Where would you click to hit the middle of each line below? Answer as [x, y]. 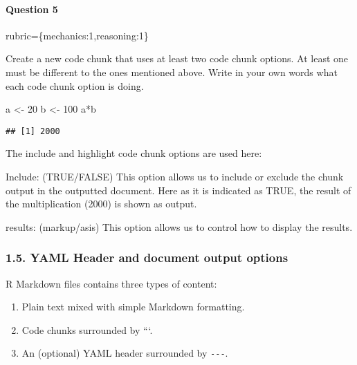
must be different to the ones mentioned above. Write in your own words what [172, 72]
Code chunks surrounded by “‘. [87, 329]
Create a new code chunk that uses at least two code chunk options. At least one [177, 58]
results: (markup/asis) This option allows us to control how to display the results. [179, 226]
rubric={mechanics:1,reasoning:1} [77, 35]
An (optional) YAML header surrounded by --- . [125, 353]
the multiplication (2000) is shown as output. [101, 204]
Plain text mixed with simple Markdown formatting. [133, 307]
